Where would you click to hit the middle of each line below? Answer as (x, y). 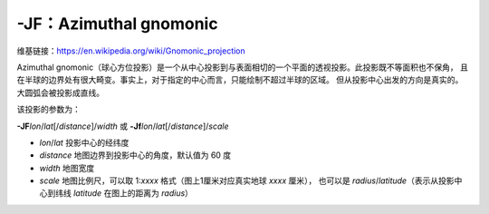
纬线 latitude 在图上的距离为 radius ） (124, 193)
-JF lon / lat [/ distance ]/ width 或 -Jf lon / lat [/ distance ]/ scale (123, 126)
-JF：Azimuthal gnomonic (117, 24)
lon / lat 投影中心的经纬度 (84, 142)
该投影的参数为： (48, 110)
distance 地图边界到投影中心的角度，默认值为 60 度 (135, 155)
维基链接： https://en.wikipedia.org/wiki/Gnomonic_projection (131, 51)
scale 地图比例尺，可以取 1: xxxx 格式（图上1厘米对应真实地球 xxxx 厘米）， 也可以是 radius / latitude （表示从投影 (247, 180)
